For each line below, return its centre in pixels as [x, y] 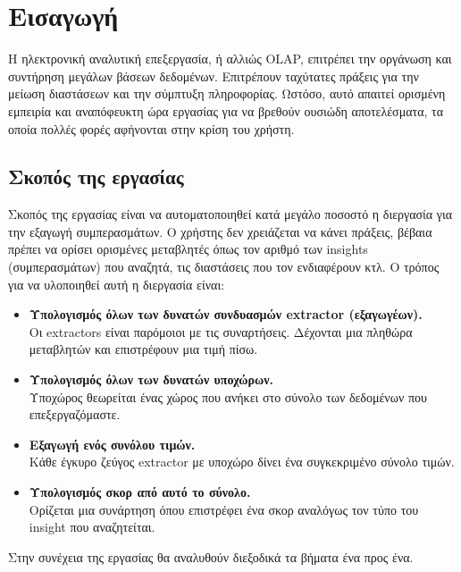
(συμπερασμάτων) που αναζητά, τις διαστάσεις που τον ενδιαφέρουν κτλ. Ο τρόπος [224, 267]
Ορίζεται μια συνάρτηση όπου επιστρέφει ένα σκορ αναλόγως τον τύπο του [224, 509]
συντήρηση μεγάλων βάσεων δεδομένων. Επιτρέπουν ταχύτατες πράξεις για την [214, 76]
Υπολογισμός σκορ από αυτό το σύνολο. [140, 492]
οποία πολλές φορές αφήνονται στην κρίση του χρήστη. [151, 128]
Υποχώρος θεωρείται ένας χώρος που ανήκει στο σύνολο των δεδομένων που [228, 396]
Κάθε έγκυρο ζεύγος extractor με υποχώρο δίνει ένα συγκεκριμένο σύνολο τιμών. [242, 462]
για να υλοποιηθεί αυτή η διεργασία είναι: [117, 284]
